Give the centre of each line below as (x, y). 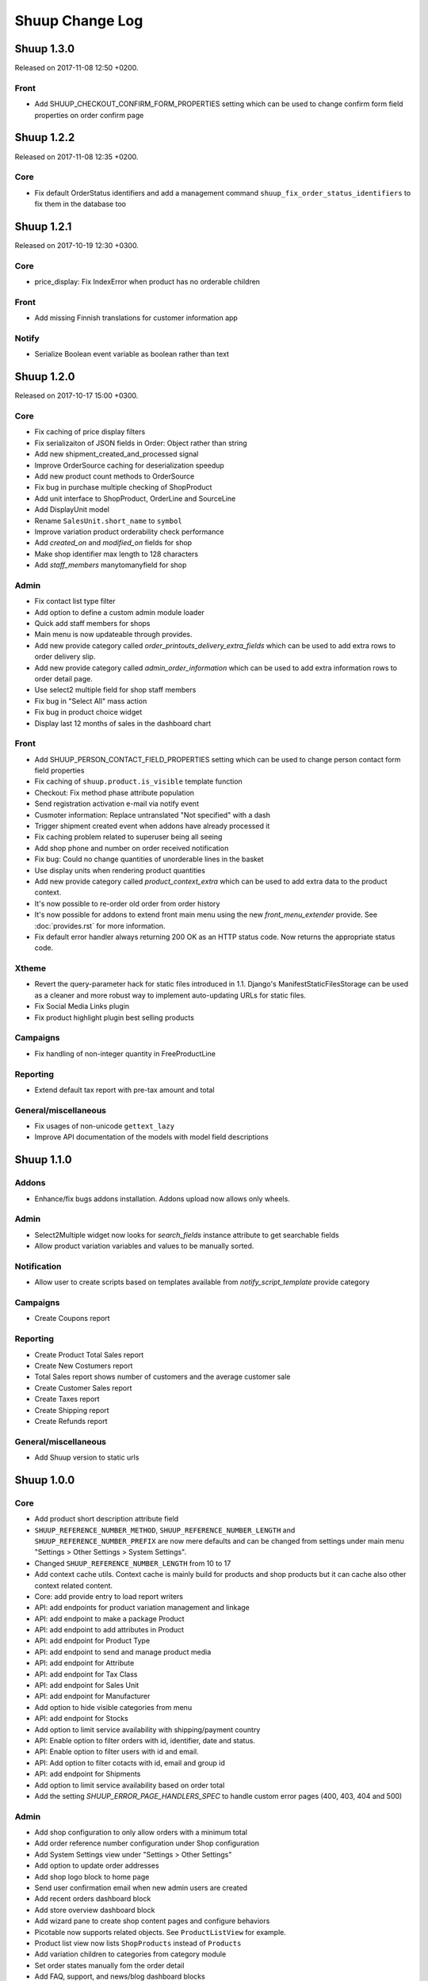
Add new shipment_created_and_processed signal (117, 454)
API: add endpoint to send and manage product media (123, 1651)
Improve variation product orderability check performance (129, 532)
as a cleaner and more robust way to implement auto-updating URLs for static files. (170, 995)
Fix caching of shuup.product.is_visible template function (139, 781)
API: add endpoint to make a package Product (110, 1618)
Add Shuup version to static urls (87, 1457)
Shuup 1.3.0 (45, 49)
